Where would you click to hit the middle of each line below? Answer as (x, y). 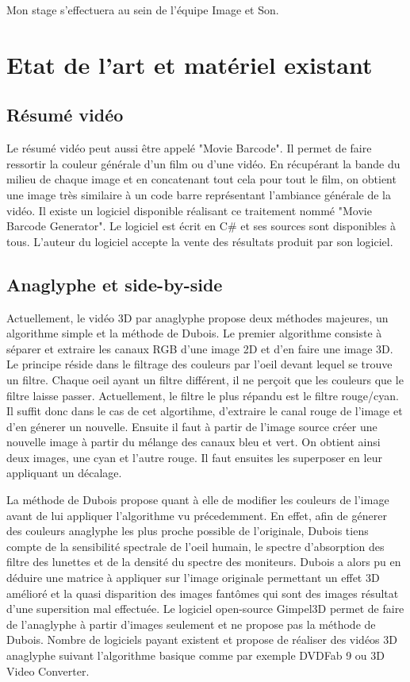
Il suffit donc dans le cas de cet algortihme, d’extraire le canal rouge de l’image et (205, 411)
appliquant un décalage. (64, 473)
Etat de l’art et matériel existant (190, 64)
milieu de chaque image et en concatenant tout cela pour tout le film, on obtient (201, 179)
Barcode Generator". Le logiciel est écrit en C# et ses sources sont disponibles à (201, 226)
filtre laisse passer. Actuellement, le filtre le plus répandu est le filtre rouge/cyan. (203, 395)
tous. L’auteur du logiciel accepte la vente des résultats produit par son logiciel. (200, 241)
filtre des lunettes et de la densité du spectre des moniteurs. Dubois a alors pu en (204, 562)
